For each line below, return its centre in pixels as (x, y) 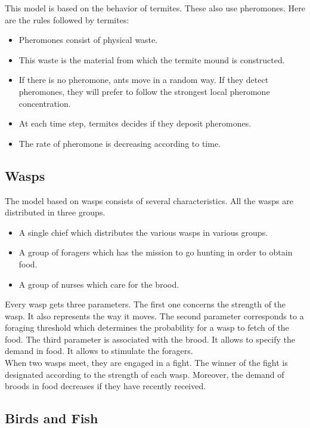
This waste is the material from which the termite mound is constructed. (152, 59)
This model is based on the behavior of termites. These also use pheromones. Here (155, 8)
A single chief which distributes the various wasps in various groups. (143, 232)
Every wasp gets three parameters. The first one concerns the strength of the (145, 304)
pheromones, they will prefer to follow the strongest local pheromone (144, 91)
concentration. (45, 103)
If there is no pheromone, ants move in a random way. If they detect (144, 80)
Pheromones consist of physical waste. (88, 40)
